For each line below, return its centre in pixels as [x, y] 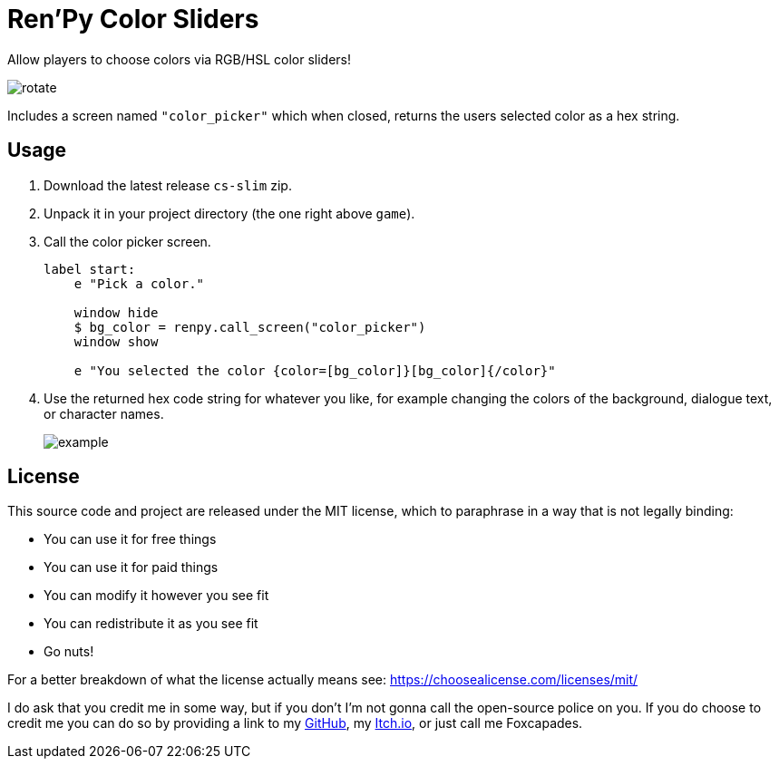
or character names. [104, 413]
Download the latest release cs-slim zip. [168, 185]
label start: [90, 269]
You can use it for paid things [131, 567]
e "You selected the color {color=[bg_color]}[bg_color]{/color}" [315, 370]
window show [116, 341]
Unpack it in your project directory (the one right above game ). [229, 213]
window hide [116, 312]
